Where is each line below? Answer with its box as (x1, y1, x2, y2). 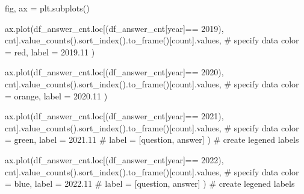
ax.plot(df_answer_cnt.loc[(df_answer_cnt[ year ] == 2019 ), (5, 22, 224, 34)
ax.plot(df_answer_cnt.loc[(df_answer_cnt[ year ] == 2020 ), (5, 66, 224, 78)
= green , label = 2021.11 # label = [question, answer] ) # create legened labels (5, 133, 299, 146)
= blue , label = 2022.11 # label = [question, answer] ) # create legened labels (5, 177, 295, 190)
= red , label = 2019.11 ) (5, 45, 95, 58)
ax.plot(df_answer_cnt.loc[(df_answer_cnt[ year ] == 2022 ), (5, 153, 224, 166)
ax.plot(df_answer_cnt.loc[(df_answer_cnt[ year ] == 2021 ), (5, 110, 224, 122)
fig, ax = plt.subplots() (5, 2, 90, 14)
